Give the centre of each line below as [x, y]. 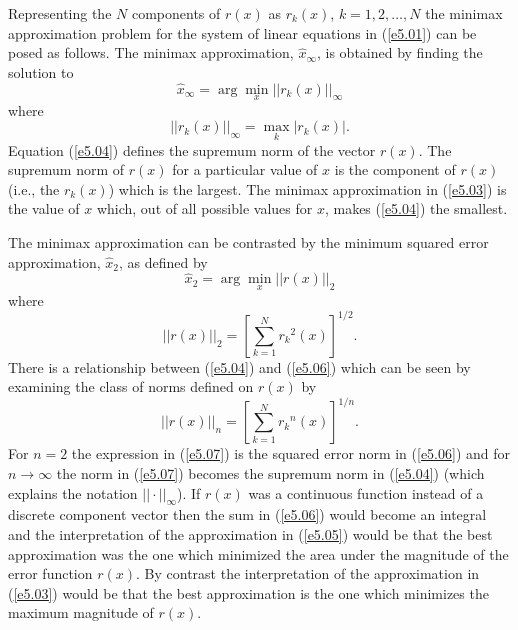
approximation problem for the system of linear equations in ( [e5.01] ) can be [242, 32]
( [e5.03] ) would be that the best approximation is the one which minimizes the [248, 592]
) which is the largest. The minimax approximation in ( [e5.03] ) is [307, 188]
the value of [44, 208]
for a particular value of [245, 169]
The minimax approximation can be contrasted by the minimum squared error [248, 242]
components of [176, 13]
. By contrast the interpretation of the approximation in [308, 573]
